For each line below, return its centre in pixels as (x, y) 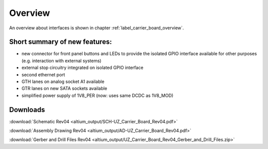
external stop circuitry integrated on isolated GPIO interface (82, 68)
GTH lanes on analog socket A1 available (63, 81)
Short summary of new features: (61, 42)
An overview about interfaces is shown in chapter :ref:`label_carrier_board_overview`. (97, 28)
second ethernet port (43, 74)
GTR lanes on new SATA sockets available (65, 88)
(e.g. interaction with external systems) (62, 61)
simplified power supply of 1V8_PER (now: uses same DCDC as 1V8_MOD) (98, 95)
